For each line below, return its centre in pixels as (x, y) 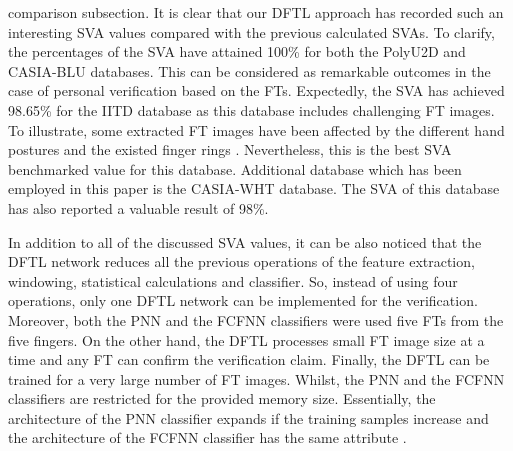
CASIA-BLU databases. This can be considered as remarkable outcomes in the (249, 70)
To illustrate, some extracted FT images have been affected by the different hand (256, 129)
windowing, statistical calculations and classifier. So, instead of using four (233, 280)
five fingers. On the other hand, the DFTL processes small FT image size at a (246, 339)
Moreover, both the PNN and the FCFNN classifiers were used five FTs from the (256, 319)
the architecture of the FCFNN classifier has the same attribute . (207, 437)
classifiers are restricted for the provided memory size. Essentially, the (222, 398)
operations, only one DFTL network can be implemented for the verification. (243, 300)
